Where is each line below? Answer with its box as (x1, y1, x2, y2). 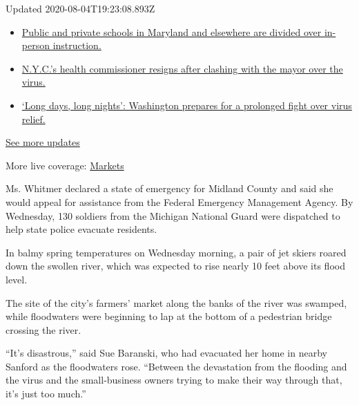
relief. (21, 111, 46, 126)
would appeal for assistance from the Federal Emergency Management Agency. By (6, 194, 353, 209)
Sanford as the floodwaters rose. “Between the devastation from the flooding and (6, 359, 347, 373)
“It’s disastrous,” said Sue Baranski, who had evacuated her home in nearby (6, 346, 327, 360)
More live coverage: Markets (6, 158, 124, 172)
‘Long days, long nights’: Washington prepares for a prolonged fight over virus (21, 97, 352, 112)
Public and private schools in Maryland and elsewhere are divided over (21, 24, 322, 39)
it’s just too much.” (6, 386, 86, 401)
